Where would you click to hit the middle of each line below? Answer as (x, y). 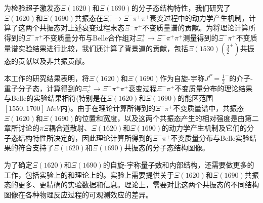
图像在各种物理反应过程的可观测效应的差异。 (78, 194)
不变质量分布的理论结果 (214, 88)
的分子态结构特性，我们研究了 (181, 8)
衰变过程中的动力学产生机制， (199, 17)
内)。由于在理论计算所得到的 (108, 108)
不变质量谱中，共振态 (209, 108)
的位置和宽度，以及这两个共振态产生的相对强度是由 (160, 118)
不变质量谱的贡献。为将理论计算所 (199, 28)
